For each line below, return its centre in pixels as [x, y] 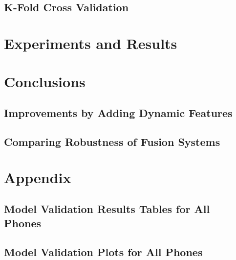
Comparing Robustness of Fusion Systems [112, 141]
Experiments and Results [91, 43]
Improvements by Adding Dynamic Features [118, 112]
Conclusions [45, 82]
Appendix [38, 177]
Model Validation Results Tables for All [107, 208]
